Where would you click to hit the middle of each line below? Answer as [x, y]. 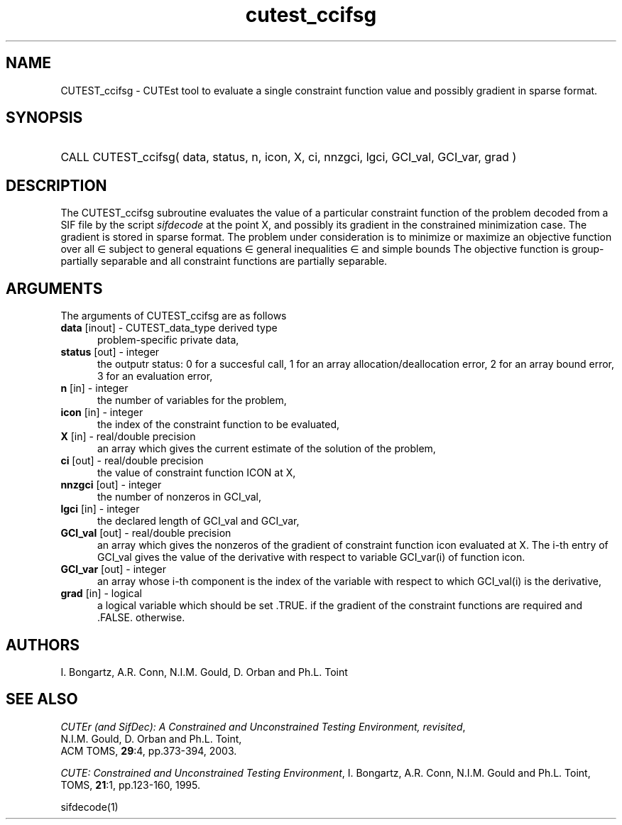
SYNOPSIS [44, 118]
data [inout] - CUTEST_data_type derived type [169, 328]
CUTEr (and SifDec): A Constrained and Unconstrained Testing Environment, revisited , [263, 726]
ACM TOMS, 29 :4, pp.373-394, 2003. [149, 750]
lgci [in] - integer [100, 509]
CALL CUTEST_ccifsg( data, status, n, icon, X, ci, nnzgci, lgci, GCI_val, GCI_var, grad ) [289, 157]
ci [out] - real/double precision [132, 461]
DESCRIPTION [56, 185]
